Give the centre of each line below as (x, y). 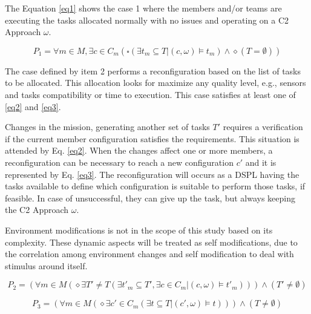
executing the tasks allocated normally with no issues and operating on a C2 (147, 20)
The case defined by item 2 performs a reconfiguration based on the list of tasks (153, 70)
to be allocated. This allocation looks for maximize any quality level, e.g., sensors (155, 83)
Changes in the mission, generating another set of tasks (107, 127)
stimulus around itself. (46, 265)
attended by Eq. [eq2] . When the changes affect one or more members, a (139, 150)
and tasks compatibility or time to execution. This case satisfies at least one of (150, 94)
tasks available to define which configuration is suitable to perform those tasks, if (155, 186)
